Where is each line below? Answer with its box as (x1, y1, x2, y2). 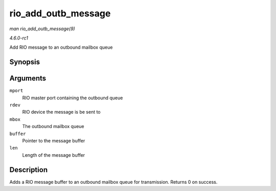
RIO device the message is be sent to (22, 109, 101, 115)
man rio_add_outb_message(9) (9, 26, 75, 32)
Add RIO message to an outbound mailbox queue (9, 44, 113, 51)
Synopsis (9, 58, 40, 67)
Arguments (9, 74, 47, 83)
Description (9, 165, 48, 174)
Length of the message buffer (22, 152, 85, 158)
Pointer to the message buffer (22, 137, 85, 143)
